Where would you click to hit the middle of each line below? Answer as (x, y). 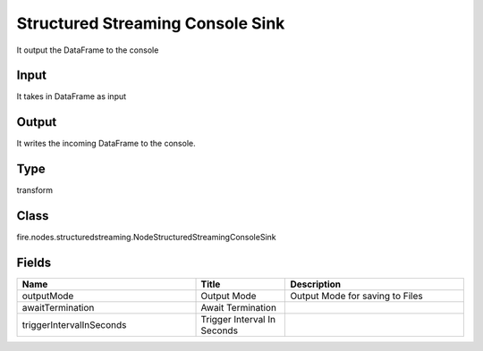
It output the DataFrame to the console (88, 50)
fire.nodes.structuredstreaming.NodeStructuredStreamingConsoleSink (146, 238)
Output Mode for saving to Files (357, 297)
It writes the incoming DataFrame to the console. (106, 144)
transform (35, 190)
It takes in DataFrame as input (72, 96)
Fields (34, 262)
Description (316, 284)
